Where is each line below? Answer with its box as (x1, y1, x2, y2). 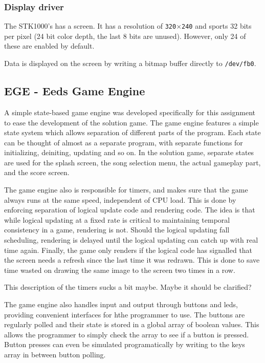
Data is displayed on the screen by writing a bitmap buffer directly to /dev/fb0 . (4, 58, 256, 69)
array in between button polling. (4, 349, 106, 359)
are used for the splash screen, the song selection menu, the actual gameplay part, (4, 157, 261, 167)
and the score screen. (4, 167, 70, 178)
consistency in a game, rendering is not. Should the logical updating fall (4, 224, 230, 235)
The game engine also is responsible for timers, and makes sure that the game (4, 184, 248, 195)
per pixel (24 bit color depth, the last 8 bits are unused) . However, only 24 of (4, 30, 246, 41)
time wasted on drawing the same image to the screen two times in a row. (4, 264, 235, 275)
